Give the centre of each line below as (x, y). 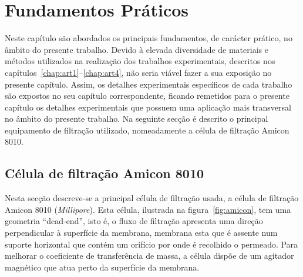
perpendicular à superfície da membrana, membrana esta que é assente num (141, 233)
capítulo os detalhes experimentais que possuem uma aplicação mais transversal (148, 107)
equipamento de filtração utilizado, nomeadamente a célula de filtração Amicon (147, 130)
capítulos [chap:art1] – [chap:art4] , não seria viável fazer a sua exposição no (138, 72)
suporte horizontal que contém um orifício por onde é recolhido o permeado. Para (151, 244)
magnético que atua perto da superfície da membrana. (102, 267)
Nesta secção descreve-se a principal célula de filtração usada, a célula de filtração (152, 198)
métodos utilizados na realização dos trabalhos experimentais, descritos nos (140, 61)
